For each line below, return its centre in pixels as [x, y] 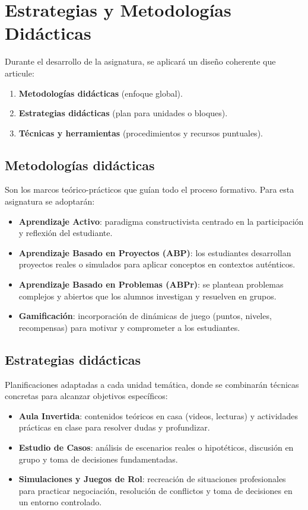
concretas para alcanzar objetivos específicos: [86, 396]
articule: [20, 73]
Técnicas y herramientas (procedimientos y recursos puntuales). [141, 133]
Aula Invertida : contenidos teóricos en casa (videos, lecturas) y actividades [158, 415]
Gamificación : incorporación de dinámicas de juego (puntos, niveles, [145, 316]
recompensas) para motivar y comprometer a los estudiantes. [129, 327]
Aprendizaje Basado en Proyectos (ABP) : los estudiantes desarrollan [155, 252]
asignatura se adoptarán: [50, 201]
